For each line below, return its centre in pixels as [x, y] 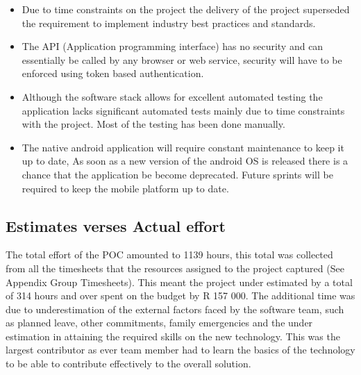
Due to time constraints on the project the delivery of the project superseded [186, 9]
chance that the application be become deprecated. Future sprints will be [177, 174]
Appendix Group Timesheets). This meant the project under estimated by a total [179, 282]
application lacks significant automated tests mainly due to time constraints [183, 110]
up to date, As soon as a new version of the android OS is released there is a [185, 161]
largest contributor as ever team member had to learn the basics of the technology [180, 350]
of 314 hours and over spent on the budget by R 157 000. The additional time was [180, 295]
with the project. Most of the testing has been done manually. [153, 124]
